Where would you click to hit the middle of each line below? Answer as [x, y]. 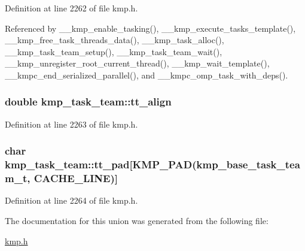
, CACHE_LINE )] [72, 178]
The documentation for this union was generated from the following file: [137, 221]
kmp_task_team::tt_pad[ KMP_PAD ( [101, 164]
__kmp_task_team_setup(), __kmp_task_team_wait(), [114, 51]
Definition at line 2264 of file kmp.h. [71, 200]
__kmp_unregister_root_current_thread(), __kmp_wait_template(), [137, 63]
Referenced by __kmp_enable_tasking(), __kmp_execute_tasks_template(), [150, 28]
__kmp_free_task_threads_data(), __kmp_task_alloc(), [115, 40]
